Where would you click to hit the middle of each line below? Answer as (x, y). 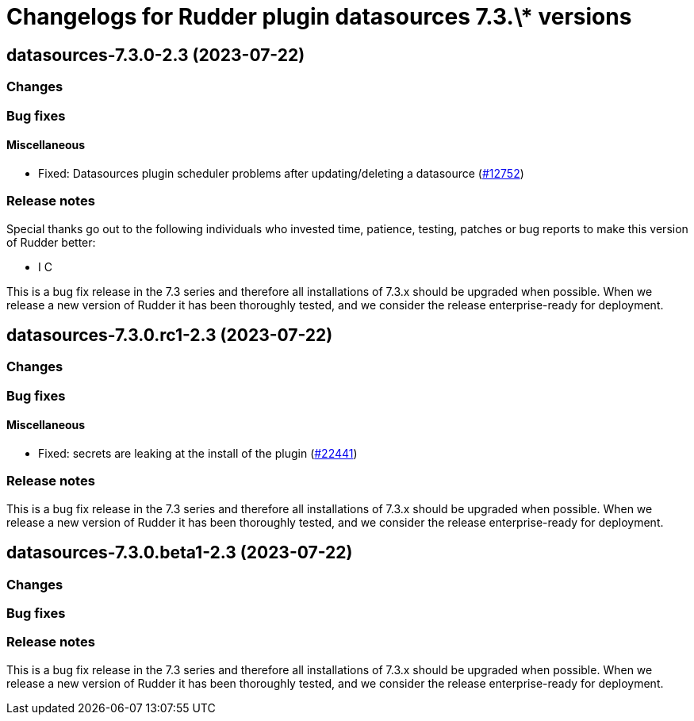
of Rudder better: (51, 242)
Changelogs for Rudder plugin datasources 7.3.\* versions (319, 17)
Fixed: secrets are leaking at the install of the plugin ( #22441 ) (198, 453)
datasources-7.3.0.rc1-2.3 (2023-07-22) (170, 335)
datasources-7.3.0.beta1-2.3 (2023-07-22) (180, 553)
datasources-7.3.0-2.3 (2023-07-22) (156, 55)
